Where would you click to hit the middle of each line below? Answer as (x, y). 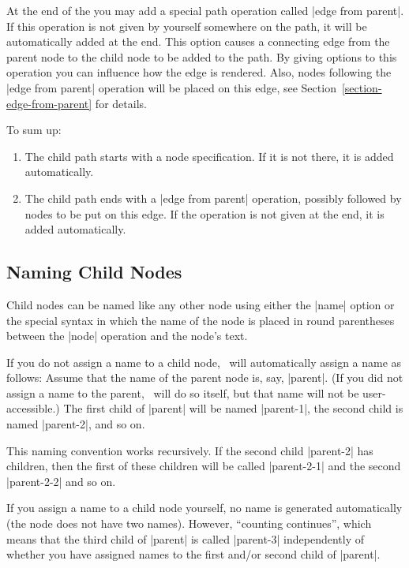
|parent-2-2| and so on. (61, 481)
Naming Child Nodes (94, 272)
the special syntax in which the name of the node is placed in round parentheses (201, 320)
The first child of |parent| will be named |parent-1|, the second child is (233, 408)
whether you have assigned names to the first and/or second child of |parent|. (193, 554)
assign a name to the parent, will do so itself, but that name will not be (183, 392)
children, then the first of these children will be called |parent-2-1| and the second (204, 466)
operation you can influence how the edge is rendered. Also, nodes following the (199, 72)
